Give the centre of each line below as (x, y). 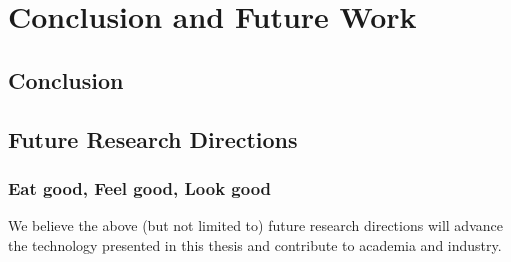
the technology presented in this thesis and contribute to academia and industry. (255, 244)
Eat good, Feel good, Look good (140, 187)
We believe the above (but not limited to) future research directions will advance (255, 225)
